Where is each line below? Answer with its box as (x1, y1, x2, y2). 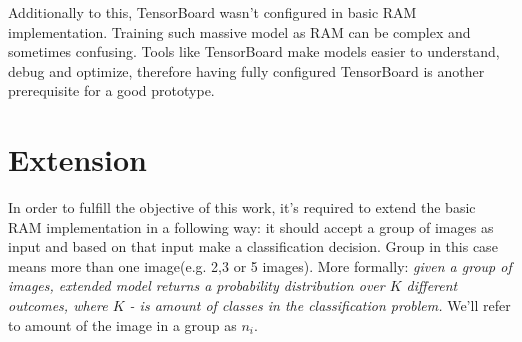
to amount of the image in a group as (8, 314, 237, 335)
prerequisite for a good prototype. (8, 80, 215, 101)
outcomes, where (8, 295, 108, 316)
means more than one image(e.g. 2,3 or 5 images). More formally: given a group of (8, 255, 512, 276)
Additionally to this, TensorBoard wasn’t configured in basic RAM (8, 2, 417, 22)
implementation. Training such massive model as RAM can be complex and (8, 21, 471, 42)
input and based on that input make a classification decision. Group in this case (8, 236, 498, 257)
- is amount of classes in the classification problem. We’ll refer (129, 295, 511, 316)
